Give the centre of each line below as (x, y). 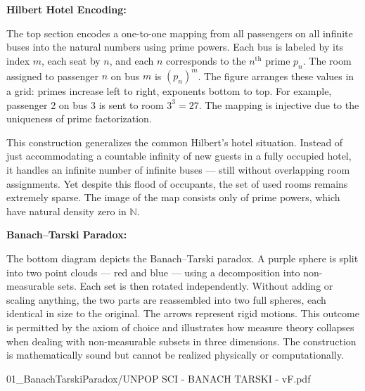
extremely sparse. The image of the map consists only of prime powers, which (173, 197)
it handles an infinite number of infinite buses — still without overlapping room (178, 170)
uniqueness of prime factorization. (79, 118)
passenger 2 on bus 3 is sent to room (85, 104)
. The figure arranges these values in (276, 76)
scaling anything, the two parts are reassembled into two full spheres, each (166, 299)
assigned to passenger (52, 76)
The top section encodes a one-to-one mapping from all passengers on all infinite (180, 33)
